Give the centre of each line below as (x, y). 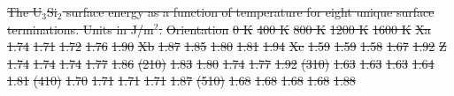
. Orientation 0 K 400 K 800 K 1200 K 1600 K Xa (295, 29)
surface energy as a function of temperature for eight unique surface (250, 11)
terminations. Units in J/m (81, 29)
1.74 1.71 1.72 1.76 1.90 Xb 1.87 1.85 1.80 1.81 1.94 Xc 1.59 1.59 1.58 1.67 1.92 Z (227, 46)
